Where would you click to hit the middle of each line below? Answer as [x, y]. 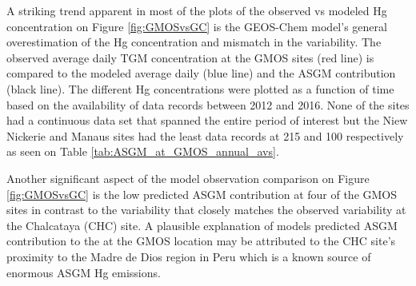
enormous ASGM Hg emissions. [84, 272]
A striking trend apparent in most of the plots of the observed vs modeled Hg [197, 10]
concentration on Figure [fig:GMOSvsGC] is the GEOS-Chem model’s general [197, 26]
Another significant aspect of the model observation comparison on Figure [188, 178]
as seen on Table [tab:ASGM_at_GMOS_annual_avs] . [143, 151]
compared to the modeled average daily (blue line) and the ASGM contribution [201, 73]
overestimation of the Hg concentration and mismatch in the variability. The [194, 42]
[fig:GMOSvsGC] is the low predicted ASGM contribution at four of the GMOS [202, 194]
